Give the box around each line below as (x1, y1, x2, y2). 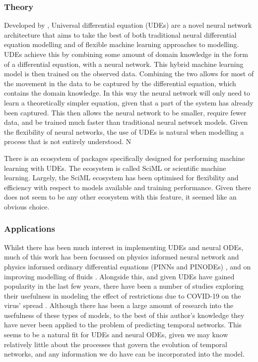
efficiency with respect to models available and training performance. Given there (4, 182, 251, 192)
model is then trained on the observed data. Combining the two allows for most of (4, 68, 254, 79)
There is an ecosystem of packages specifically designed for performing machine (4, 153, 245, 163)
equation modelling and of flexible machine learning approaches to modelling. (4, 39, 239, 50)
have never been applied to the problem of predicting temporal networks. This (4, 319, 242, 330)
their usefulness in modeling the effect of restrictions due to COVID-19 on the (4, 290, 241, 301)
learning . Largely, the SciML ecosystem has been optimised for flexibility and (4, 172, 239, 183)
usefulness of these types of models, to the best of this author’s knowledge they (4, 310, 245, 320)
